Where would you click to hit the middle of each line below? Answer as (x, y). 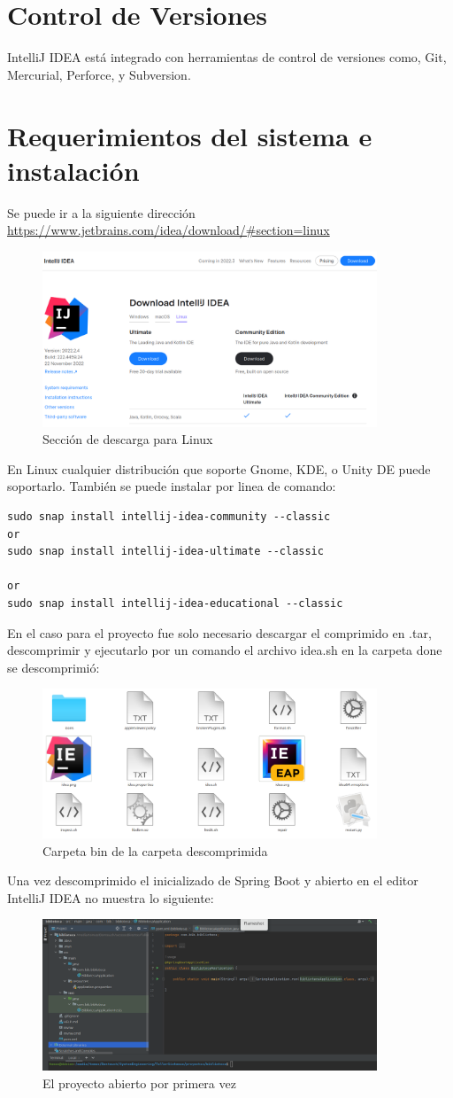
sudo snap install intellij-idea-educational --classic (175, 603)
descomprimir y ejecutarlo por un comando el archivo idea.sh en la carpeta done (225, 650)
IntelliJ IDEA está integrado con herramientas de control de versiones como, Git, (227, 57)
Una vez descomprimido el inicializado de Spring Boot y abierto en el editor (213, 880)
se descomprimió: (54, 667)
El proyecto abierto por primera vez (139, 1082)
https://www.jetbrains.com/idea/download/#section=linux (169, 230)
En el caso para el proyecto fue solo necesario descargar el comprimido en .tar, (219, 632)
